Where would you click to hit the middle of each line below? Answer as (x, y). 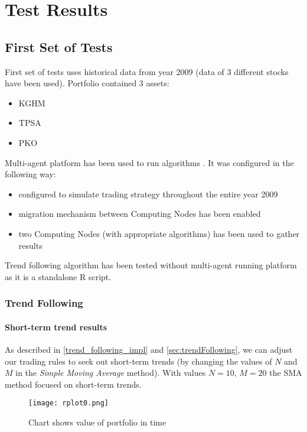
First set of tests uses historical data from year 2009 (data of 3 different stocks (147, 71)
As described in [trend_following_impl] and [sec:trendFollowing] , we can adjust (149, 349)
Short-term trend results (56, 327)
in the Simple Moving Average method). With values (111, 373)
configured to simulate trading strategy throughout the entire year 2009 (148, 194)
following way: (30, 174)
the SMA (286, 373)
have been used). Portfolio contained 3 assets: (87, 83)
